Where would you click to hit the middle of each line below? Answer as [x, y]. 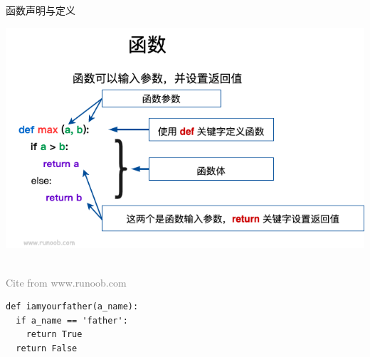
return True [54, 335]
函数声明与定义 [41, 10]
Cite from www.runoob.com [66, 282]
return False [47, 348]
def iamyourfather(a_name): [72, 307]
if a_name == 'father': [72, 320]
